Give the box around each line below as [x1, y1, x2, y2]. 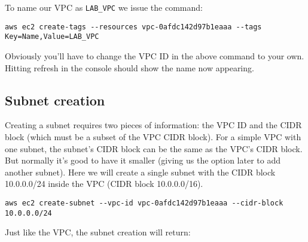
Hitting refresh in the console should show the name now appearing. [5, 61, 254, 74]
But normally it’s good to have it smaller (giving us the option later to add [5, 154, 281, 167]
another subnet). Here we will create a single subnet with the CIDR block [5, 165, 276, 178]
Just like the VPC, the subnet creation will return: [5, 226, 191, 238]
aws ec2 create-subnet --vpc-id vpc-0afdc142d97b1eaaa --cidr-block [5, 198, 283, 207]
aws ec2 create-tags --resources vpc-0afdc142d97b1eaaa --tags [5, 22, 262, 31]
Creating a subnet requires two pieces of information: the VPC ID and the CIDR [5, 119, 302, 131]
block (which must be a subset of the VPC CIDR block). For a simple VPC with [5, 130, 301, 143]
